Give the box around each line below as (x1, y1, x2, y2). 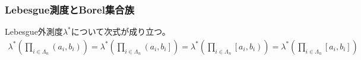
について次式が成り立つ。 (71, 25, 170, 38)
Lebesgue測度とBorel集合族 (5, 2, 134, 16)
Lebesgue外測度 (5, 25, 63, 38)
